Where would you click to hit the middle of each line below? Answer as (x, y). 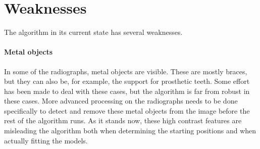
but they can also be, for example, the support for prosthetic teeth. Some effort (127, 81)
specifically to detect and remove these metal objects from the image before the (127, 110)
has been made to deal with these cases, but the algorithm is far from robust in (127, 91)
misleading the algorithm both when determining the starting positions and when (130, 131)
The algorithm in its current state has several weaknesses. (93, 32)
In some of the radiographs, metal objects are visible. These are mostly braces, (126, 71)
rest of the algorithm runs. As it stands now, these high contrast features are (123, 120)
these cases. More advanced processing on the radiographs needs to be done (121, 101)
